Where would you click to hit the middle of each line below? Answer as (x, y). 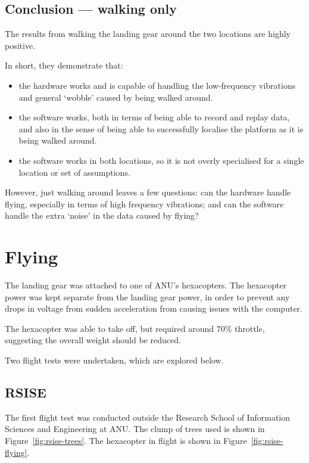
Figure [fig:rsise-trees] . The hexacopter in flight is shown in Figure (126, 440)
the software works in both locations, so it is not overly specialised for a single (161, 160)
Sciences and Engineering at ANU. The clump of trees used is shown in (135, 429)
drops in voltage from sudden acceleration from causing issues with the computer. (154, 308)
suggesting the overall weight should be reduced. (93, 340)
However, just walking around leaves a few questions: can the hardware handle (148, 192)
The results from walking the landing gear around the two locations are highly (148, 34)
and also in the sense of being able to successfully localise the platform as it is (161, 128)
